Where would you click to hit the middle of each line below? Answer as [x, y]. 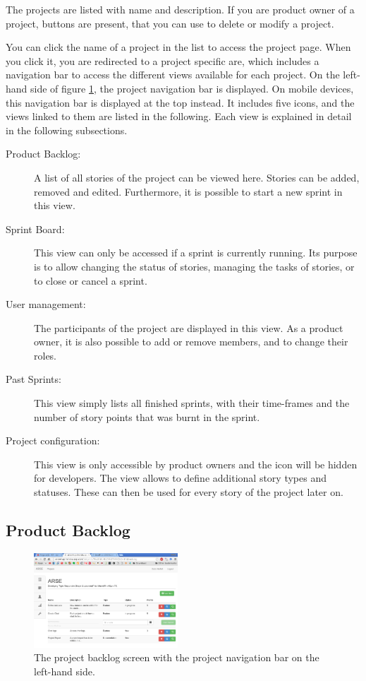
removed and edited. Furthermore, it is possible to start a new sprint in [188, 191]
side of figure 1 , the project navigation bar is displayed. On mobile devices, [192, 88]
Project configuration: [53, 440]
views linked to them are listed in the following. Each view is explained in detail [179, 116]
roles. [45, 355]
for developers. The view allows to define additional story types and [180, 478]
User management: [46, 304]
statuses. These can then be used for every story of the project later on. [189, 492]
